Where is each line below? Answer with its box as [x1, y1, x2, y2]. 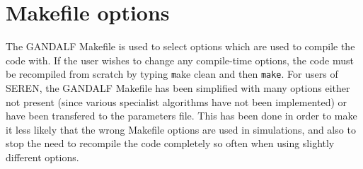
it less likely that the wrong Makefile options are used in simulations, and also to [6, 122, 356, 136]
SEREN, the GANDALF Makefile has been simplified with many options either [6, 80, 350, 95]
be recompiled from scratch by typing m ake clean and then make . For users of [6, 66, 338, 81]
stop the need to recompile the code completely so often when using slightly [6, 136, 335, 151]
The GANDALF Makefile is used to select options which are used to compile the [6, 39, 355, 54]
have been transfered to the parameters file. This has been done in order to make [6, 108, 357, 123]
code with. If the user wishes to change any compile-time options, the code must [6, 52, 354, 67]
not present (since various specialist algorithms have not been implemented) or [6, 94, 347, 109]
